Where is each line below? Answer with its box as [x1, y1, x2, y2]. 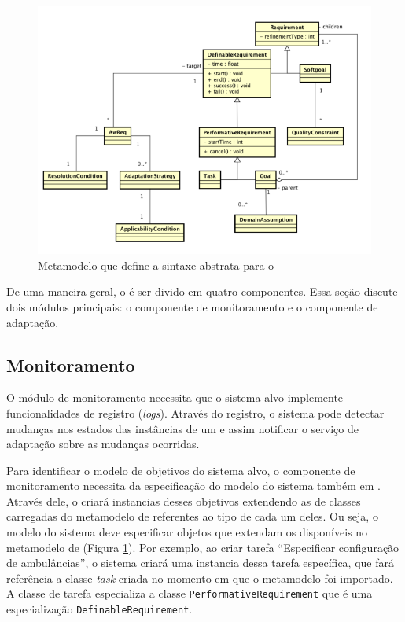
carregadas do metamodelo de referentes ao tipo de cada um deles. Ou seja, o [6, 508, 378, 524]
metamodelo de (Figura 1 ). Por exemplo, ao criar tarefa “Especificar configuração [6, 539, 399, 555]
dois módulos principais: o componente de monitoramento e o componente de [6, 298, 378, 315]
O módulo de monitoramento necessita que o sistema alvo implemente [6, 389, 344, 406]
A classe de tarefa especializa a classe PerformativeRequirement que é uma [6, 585, 373, 602]
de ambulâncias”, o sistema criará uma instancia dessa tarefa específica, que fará [6, 554, 394, 571]
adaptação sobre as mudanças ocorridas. [6, 436, 200, 452]
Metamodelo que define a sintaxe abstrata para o [38, 256, 274, 273]
